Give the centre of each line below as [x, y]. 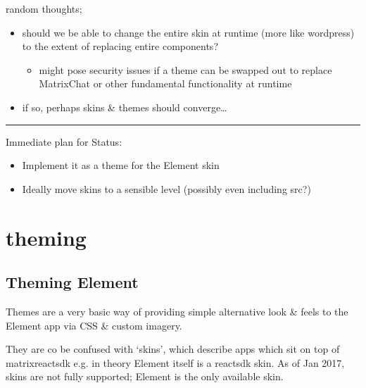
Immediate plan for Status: [64, 141]
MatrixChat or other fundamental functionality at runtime [165, 83]
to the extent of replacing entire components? [120, 46]
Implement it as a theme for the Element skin [121, 165]
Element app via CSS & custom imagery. [94, 325]
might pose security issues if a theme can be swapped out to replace [185, 69]
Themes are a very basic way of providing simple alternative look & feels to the [177, 311]
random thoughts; [44, 8]
